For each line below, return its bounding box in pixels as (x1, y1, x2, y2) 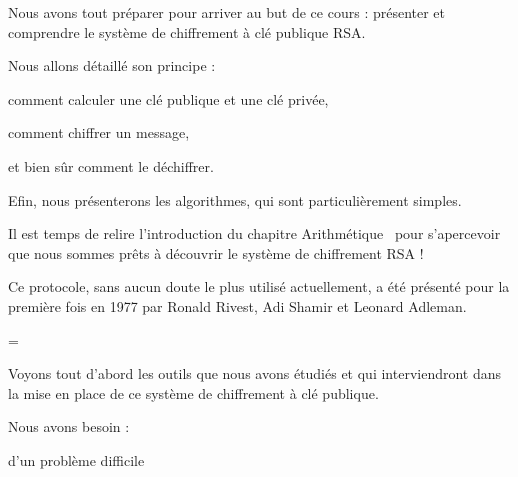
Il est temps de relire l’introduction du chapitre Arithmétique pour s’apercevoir (8, 223, 501, 244)
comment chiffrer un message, (8, 122, 190, 143)
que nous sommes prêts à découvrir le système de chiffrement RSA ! (8, 242, 424, 263)
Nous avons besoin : (8, 416, 130, 437)
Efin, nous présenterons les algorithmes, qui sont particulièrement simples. (8, 189, 462, 210)
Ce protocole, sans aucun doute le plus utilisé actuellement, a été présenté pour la (8, 276, 510, 297)
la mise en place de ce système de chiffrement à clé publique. (8, 382, 379, 403)
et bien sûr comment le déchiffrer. (8, 155, 214, 176)
